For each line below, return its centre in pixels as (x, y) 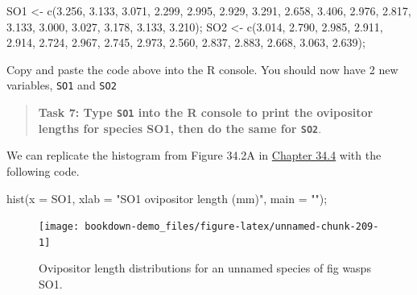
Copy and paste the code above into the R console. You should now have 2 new (202, 69)
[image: (59, 227)
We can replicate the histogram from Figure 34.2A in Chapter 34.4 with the (194, 155)
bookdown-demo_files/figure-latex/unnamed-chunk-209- (232, 227)
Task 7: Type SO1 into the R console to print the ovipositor (206, 112)
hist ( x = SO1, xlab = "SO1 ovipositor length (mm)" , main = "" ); (167, 198)
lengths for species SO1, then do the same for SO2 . (180, 128)
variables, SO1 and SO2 (62, 85)
